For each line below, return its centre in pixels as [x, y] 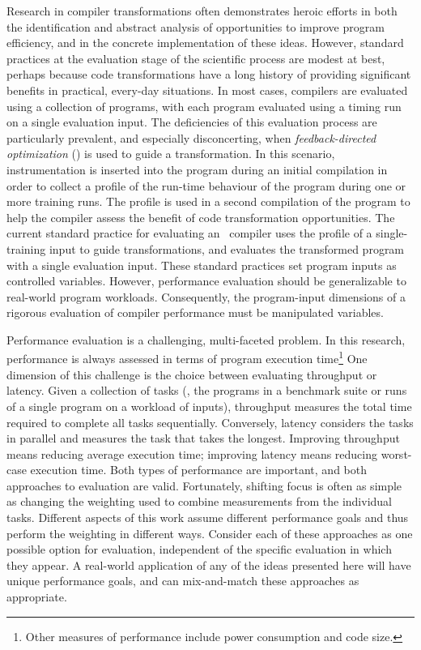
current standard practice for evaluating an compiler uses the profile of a [189, 233]
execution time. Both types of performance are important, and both [199, 470]
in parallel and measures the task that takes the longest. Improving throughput [203, 438]
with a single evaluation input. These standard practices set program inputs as [202, 265]
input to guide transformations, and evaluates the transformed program [227, 248]
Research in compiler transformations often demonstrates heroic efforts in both [202, 11]
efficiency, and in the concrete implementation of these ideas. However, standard [205, 43]
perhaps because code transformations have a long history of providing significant [209, 74]
